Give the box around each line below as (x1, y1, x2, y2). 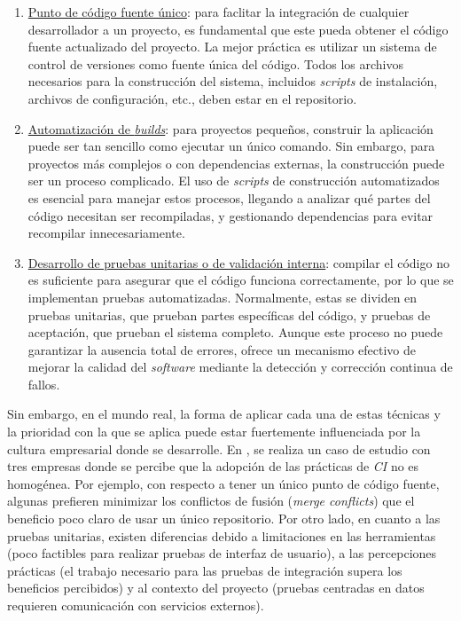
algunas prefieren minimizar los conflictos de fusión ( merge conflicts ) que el (7, 491, 415, 510)
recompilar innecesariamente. (27, 224, 185, 242)
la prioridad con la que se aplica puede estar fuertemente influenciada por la (7, 422, 421, 441)
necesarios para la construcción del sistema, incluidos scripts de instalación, (27, 72, 438, 90)
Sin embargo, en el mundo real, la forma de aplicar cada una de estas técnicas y (7, 405, 441, 423)
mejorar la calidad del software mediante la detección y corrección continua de (27, 358, 453, 376)
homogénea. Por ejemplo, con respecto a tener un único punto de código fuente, (7, 474, 440, 492)
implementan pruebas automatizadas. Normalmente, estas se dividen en (27, 287, 418, 306)
